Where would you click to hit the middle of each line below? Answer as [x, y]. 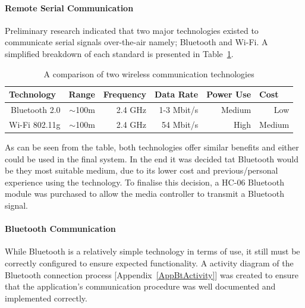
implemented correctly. [46, 298]
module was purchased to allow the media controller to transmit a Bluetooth [144, 194]
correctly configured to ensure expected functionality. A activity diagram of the [149, 263]
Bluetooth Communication [60, 229]
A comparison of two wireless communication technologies [149, 73]
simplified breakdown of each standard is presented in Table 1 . [119, 53]
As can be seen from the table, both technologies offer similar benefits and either [152, 147]
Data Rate [177, 94]
